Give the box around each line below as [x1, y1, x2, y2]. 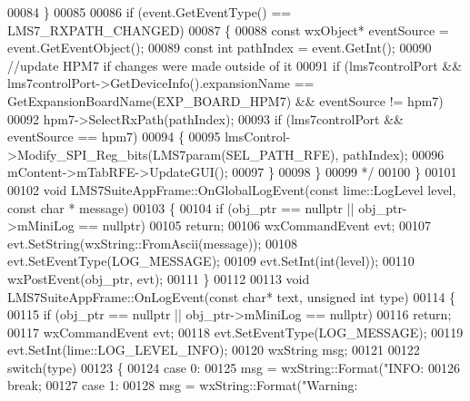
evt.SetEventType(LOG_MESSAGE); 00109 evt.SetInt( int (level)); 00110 [7, 251, 415, 270]
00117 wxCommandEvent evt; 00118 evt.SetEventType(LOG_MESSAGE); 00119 [7, 322, 464, 341]
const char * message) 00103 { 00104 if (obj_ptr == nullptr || [7, 198, 355, 217]
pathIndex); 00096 [343, 144, 445, 163]
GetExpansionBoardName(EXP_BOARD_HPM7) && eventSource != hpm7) [7, 91, 444, 110]
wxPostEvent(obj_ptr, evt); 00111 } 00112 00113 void [7, 269, 310, 288]
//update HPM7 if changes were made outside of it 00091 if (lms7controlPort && [7, 55, 463, 74]
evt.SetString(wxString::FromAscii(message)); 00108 [7, 233, 298, 252]
